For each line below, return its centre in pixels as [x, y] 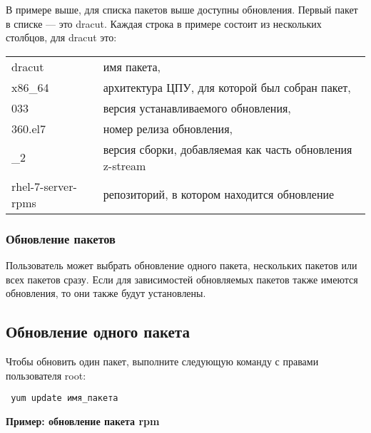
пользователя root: [46, 375]
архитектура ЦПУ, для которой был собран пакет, [227, 87]
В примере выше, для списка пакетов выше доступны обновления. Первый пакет [182, 9]
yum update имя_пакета [65, 398]
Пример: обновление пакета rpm [83, 421]
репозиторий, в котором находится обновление [219, 194]
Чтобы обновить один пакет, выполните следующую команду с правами [162, 361]
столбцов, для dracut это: [61, 37]
